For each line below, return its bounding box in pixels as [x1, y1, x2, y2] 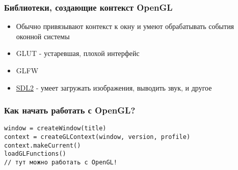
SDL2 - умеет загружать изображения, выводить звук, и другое [16, 82, 212, 93]
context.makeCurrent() [4, 141, 81, 149]
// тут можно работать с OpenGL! [4, 159, 117, 166]
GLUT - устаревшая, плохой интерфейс [16, 48, 140, 59]
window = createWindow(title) [4, 125, 107, 132]
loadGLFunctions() [4, 150, 66, 158]
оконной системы [16, 31, 70, 41]
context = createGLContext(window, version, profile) [4, 133, 191, 141]
